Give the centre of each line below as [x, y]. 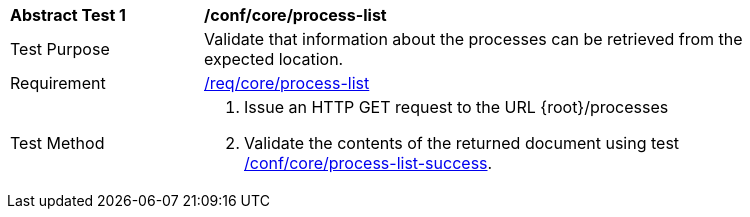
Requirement [58, 83]
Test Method [57, 143]
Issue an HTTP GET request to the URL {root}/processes [456, 107]
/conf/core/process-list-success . [368, 163]
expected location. [274, 59]
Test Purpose [60, 49]
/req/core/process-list [287, 83]
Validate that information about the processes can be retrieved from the [473, 39]
